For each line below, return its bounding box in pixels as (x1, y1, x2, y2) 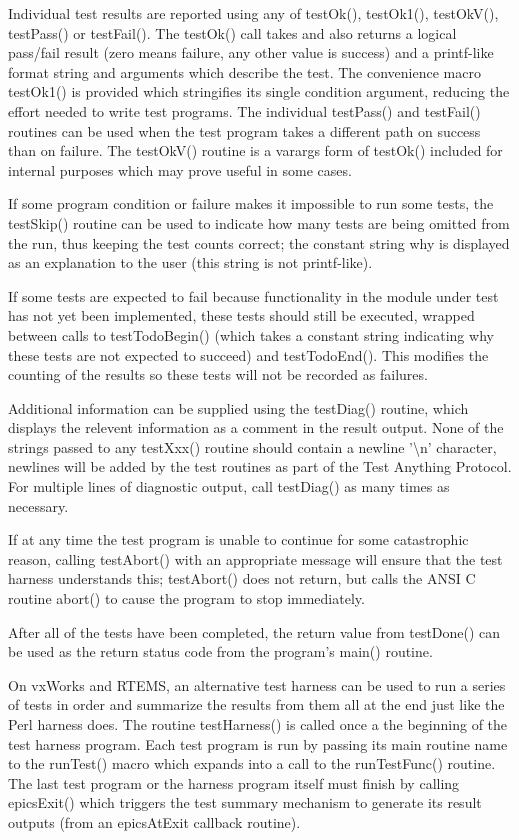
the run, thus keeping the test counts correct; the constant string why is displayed (8, 232, 510, 253)
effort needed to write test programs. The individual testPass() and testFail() (8, 100, 481, 121)
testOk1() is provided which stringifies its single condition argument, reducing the (8, 81, 510, 102)
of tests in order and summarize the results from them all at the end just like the (8, 694, 505, 715)
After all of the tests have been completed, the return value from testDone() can (8, 621, 501, 642)
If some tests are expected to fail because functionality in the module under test (8, 285, 499, 306)
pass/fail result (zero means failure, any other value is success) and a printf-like (8, 42, 494, 63)
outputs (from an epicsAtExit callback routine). (8, 811, 301, 832)
